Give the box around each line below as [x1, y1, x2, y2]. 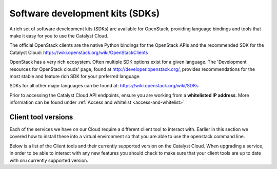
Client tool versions [9, 112, 73, 121]
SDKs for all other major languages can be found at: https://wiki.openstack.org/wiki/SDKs [9, 83, 199, 89]
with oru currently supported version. [9, 157, 88, 163]
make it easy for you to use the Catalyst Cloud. [9, 32, 109, 39]
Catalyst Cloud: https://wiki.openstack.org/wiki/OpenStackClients [9, 49, 148, 55]
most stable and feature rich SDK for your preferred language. [9, 73, 141, 79]
